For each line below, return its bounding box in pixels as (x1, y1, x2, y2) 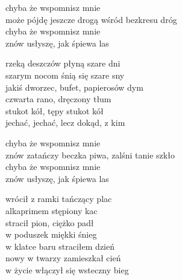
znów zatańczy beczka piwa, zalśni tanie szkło (5, 148, 175, 161)
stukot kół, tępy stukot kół (5, 104, 104, 117)
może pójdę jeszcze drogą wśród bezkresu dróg (5, 13, 177, 25)
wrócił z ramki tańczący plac (5, 192, 112, 205)
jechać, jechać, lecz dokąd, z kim (5, 116, 125, 129)
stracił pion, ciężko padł (5, 216, 94, 229)
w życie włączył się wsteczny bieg (5, 263, 129, 276)
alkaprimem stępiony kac (5, 204, 98, 217)
